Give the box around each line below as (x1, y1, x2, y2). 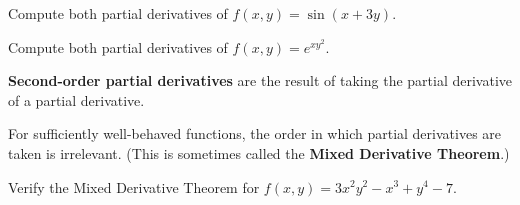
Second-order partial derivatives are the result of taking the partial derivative (8, 70, 513, 91)
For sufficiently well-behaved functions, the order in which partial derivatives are (8, 123, 502, 144)
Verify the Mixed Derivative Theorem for (8, 176, 260, 197)
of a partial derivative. (8, 89, 145, 110)
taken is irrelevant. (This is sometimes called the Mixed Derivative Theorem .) (8, 142, 510, 163)
